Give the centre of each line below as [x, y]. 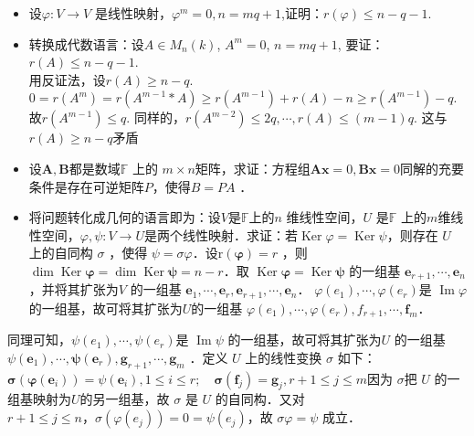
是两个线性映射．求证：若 [221, 234]
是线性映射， [133, 13]
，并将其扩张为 [74, 289]
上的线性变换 [284, 357]
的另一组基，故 [125, 399]
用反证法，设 [67, 79]
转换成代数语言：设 [86, 43]
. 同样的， [156, 117]
